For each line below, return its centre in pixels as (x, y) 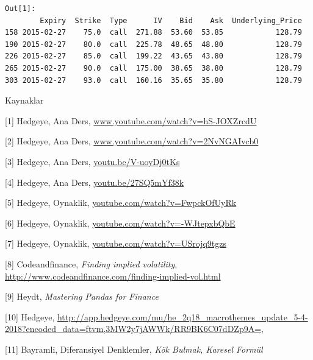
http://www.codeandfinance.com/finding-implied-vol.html (113, 276)
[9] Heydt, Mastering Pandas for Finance (82, 296)
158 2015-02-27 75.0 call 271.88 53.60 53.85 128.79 (153, 33)
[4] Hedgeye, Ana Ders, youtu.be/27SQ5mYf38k (95, 182)
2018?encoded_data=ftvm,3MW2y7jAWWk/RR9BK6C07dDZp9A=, (134, 329)
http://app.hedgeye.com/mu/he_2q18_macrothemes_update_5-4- (182, 316)
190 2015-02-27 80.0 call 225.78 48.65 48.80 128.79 (153, 44)
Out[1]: (20, 9)
